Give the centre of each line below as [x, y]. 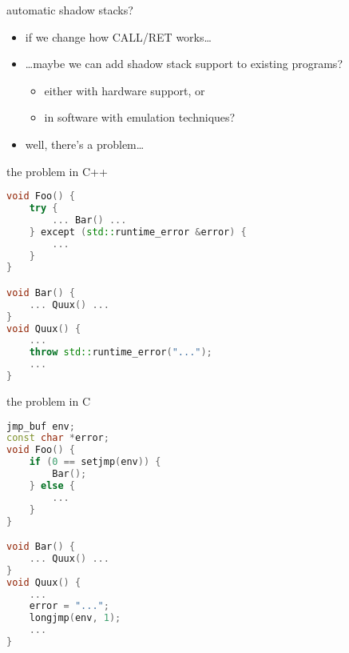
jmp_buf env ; [41, 426]
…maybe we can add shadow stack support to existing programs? [184, 64]
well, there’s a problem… [85, 144]
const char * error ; [58, 438]
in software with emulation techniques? [140, 117]
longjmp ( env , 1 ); [75, 618]
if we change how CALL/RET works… [118, 36]
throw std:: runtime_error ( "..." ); [121, 353]
